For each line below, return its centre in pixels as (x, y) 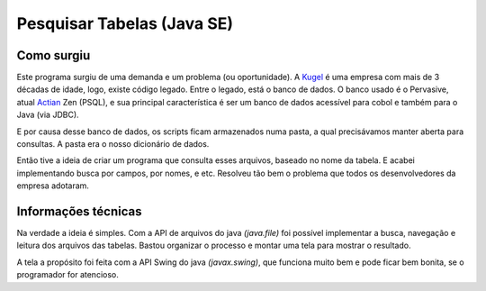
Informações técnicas (79, 211)
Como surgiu (54, 55)
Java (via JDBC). (48, 115)
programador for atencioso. (67, 275)
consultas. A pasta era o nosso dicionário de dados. (113, 144)
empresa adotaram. (53, 186)
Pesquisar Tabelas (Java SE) (125, 23)
